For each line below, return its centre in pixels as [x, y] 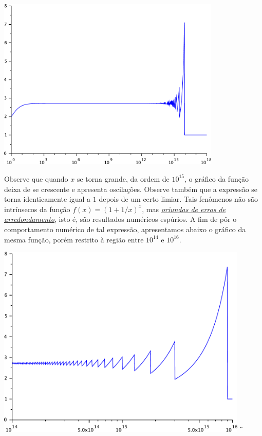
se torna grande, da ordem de [123, 178]
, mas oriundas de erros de [184, 209]
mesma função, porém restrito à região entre [74, 239]
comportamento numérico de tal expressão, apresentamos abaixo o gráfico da [125, 229]
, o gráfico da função [217, 178]
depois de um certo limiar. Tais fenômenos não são [178, 199]
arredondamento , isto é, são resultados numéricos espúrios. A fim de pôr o [120, 219]
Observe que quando [36, 178]
